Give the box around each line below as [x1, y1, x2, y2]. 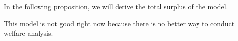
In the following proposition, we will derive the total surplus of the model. [4, 1, 228, 11]
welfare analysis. [4, 28, 53, 38]
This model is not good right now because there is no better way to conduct [4, 18, 235, 28]
